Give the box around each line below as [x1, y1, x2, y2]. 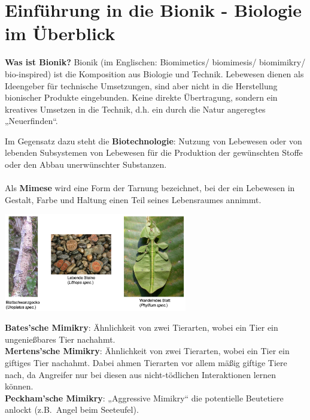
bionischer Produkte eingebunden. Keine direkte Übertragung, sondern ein [5, 91, 278, 104]
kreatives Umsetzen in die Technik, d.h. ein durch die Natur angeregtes [5, 102, 266, 115]
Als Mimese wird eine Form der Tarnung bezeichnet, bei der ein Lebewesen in [5, 182, 295, 194]
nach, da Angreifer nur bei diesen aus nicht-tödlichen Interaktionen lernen [5, 368, 276, 380]
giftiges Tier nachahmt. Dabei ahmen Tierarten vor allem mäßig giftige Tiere [5, 356, 287, 369]
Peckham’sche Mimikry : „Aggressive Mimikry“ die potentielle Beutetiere [5, 391, 284, 404]
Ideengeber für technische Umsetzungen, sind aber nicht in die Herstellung [5, 79, 278, 92]
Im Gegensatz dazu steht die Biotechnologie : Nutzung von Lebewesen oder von [5, 134, 302, 147]
